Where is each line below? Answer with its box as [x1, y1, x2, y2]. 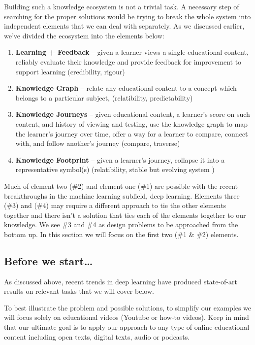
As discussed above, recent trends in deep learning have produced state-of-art [4, 276, 237, 286]
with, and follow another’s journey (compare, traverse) [15, 138, 180, 148]
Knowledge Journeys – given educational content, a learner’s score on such [15, 109, 250, 119]
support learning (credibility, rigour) [15, 66, 125, 76]
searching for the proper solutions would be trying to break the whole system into [4, 11, 251, 21]
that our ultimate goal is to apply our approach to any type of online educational [4, 322, 250, 332]
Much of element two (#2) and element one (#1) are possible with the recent [4, 180, 238, 191]
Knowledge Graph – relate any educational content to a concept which [15, 83, 237, 93]
